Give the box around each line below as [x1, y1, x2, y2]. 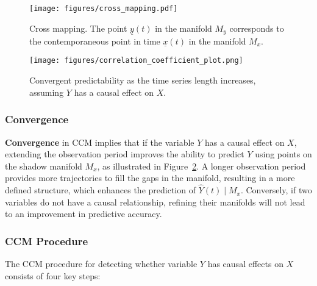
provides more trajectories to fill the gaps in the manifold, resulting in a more [5, 171, 295, 184]
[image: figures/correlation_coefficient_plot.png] [29, 56, 243, 65]
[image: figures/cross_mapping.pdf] [29, 4, 178, 13]
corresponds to [229, 21, 284, 34]
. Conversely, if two [240, 184, 312, 196]
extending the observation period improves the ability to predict [5, 148, 244, 160]
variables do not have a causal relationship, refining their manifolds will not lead [5, 195, 305, 208]
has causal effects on [207, 257, 283, 270]
